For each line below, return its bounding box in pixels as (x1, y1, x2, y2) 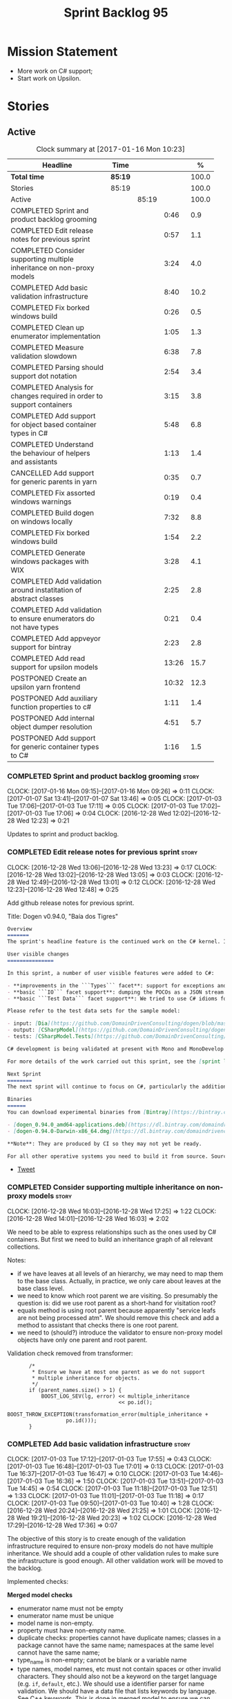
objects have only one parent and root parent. (17, 1335, 148, 1344)
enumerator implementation (10, 331, 101, 341)
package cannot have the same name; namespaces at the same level (17, 1641, 214, 1649)
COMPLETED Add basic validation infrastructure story (7, 1439, 191, 1449)
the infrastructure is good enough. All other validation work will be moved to (7, 1557, 223, 1565)
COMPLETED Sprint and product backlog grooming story (7, 771, 200, 781)
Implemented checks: (7, 1578, 69, 1585)
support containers (10, 400, 72, 410)
